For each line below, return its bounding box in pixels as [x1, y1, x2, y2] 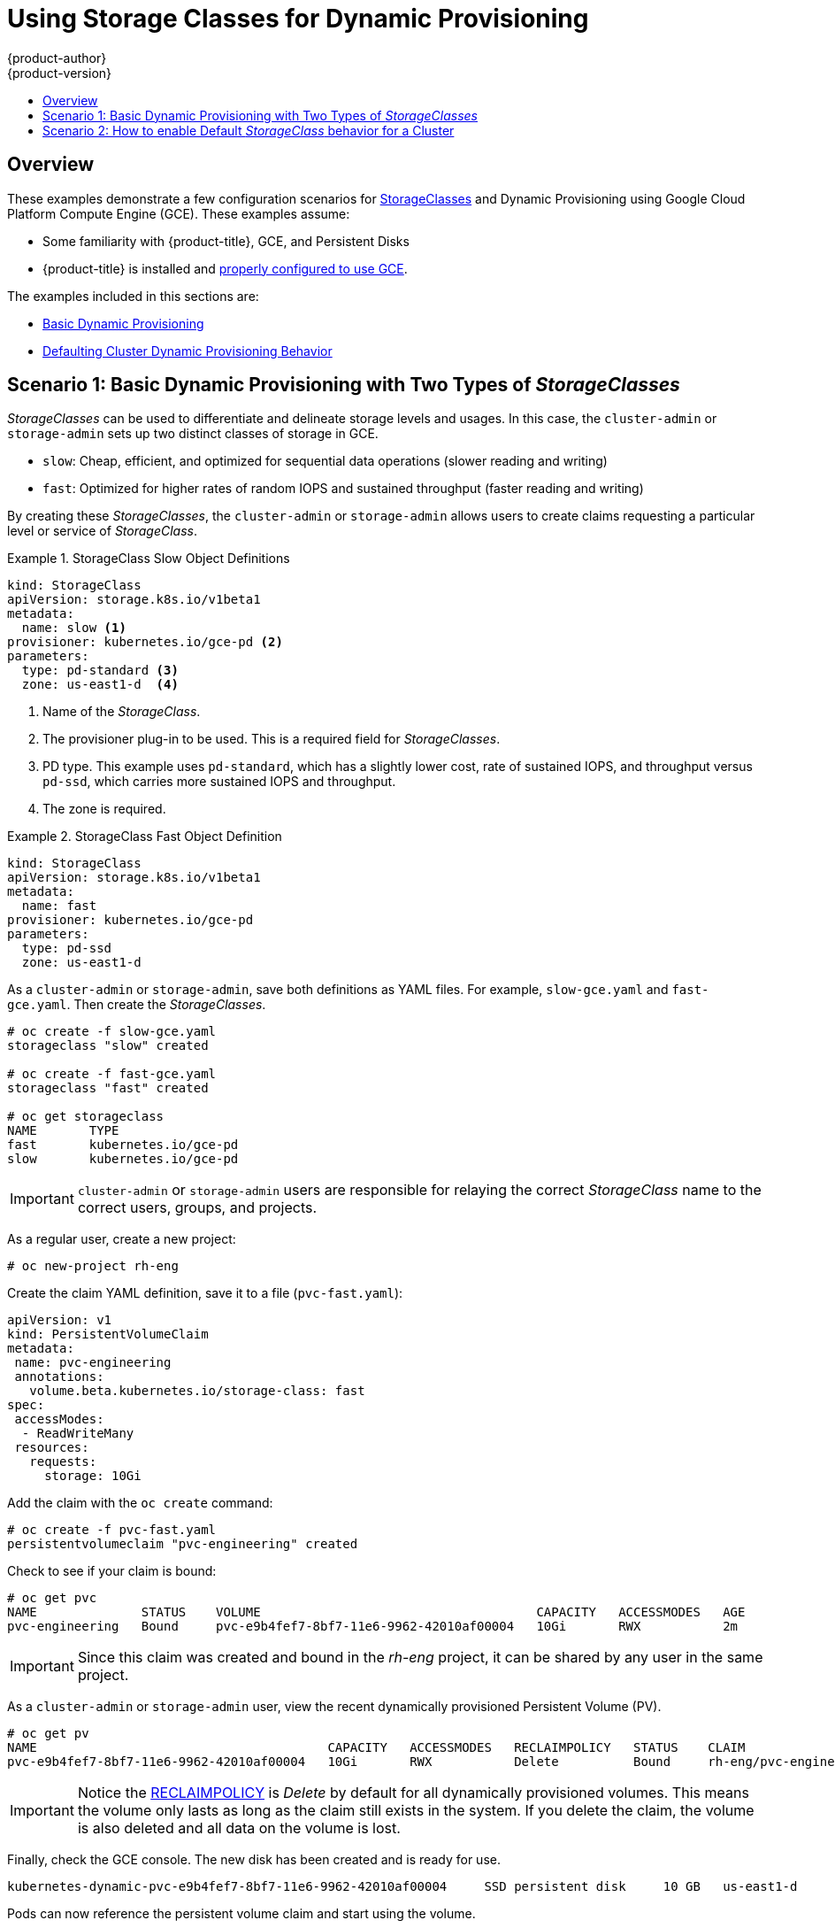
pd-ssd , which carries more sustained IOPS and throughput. [42, 774, 396, 790]
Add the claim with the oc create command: [7, 1495, 273, 1511]
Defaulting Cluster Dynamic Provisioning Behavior [42, 343, 333, 359]
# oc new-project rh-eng [7, 1259, 179, 1274]
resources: [14, 1440, 89, 1455]
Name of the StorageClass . [42, 704, 201, 720]
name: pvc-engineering [14, 1355, 172, 1370]
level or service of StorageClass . [7, 523, 198, 539]
